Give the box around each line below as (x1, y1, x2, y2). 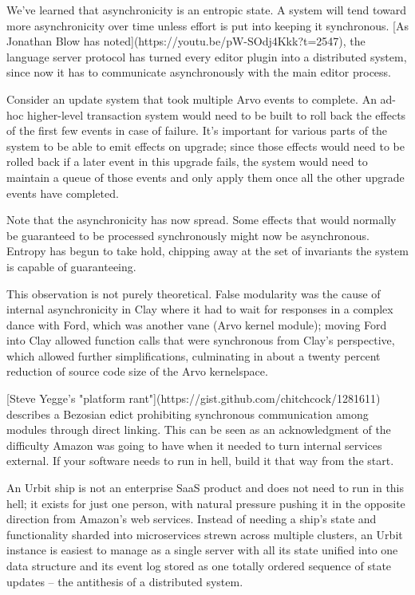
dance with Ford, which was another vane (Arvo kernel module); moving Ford (6, 316, 387, 333)
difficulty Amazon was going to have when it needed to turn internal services (6, 436, 382, 453)
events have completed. (6, 184, 119, 201)
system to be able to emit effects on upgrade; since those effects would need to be (6, 137, 405, 154)
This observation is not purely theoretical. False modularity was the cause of (6, 285, 381, 301)
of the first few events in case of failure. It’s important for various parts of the (6, 122, 388, 139)
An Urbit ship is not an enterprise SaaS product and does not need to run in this (6, 479, 405, 496)
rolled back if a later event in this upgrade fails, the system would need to (6, 153, 368, 170)
